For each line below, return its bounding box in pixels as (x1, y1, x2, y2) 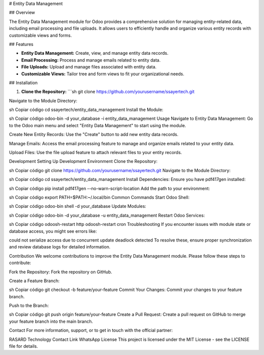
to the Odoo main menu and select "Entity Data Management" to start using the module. (9, 122, 186, 128)
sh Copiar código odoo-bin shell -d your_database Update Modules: (9, 203, 147, 209)
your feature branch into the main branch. (9, 318, 93, 324)
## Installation (9, 80, 38, 86)
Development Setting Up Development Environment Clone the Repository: (9, 158, 158, 164)
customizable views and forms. (9, 32, 72, 38)
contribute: (9, 260, 31, 266)
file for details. (9, 343, 38, 349)
